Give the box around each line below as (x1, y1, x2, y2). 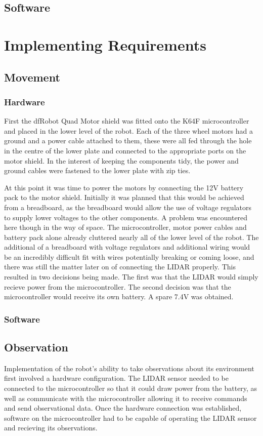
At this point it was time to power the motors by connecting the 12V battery (4, 182, 244, 192)
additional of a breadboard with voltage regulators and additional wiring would (4, 242, 250, 252)
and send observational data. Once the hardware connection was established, (4, 403, 242, 413)
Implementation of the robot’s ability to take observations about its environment (4, 363, 254, 373)
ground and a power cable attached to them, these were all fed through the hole (4, 135, 252, 146)
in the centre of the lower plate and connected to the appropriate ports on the (4, 145, 246, 155)
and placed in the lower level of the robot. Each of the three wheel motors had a (4, 125, 253, 136)
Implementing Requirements (4, 34, 206, 55)
